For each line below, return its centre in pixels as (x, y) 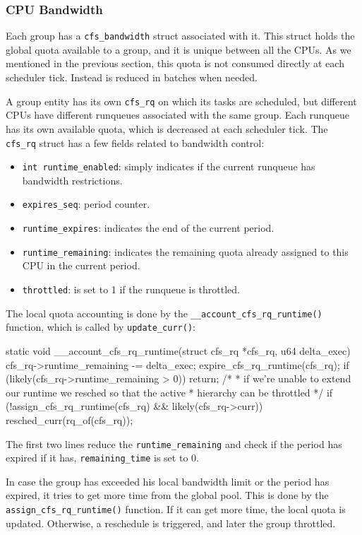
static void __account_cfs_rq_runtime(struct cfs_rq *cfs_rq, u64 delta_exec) (178, 350)
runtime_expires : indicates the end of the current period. (148, 228)
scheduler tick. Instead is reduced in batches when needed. (132, 77)
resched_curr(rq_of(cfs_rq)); (70, 419)
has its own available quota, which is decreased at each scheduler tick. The (167, 128)
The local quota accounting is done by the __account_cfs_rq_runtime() (164, 313)
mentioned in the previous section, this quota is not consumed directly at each (175, 63)
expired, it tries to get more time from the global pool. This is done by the (167, 495)
